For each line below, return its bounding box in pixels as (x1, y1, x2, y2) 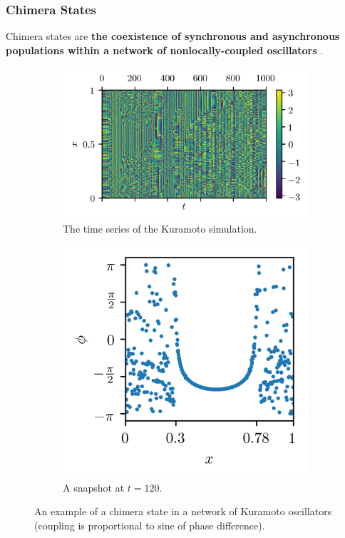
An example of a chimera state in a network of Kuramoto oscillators (34, 504, 332, 519)
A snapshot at (63, 479, 125, 494)
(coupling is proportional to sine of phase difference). (34, 517, 265, 532)
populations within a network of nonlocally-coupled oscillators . (6, 42, 324, 57)
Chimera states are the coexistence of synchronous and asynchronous (6, 29, 340, 44)
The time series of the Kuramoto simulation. (63, 220, 257, 235)
